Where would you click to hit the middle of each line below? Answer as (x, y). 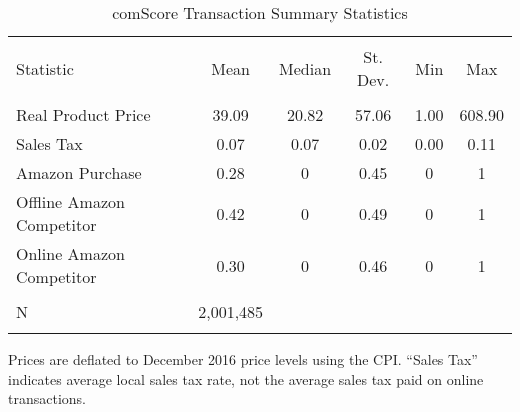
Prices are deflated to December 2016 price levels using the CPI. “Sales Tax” (243, 359)
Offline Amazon (70, 201)
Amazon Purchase (79, 172)
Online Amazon (70, 253)
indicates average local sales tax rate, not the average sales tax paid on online (246, 378)
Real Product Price (83, 114)
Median (305, 68)
